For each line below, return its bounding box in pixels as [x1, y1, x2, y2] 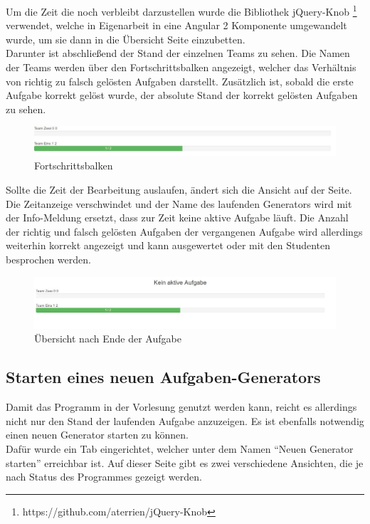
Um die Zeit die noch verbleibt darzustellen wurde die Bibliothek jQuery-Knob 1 [6, 2, 357, 19]
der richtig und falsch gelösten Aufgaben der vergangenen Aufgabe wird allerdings [6, 224, 363, 239]
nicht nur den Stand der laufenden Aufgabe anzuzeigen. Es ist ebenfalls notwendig [6, 413, 364, 428]
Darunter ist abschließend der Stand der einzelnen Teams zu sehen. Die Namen [6, 46, 350, 61]
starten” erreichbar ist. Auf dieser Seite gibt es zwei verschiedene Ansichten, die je [6, 455, 364, 470]
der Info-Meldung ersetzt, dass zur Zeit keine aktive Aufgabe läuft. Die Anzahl [6, 210, 349, 225]
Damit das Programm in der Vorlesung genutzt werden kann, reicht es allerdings [6, 399, 357, 414]
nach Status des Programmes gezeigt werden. [6, 469, 202, 484]
